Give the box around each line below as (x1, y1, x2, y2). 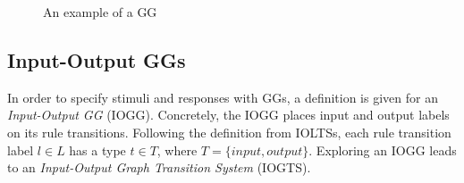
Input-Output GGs (7, 46, 186, 73)
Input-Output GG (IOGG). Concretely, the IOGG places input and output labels (7, 105, 450, 124)
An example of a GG (43, 3, 157, 21)
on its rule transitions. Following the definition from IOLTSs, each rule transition (7, 122, 451, 141)
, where (156, 140, 198, 159)
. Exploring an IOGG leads (308, 140, 457, 159)
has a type (69, 140, 126, 159)
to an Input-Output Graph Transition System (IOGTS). (7, 158, 311, 177)
